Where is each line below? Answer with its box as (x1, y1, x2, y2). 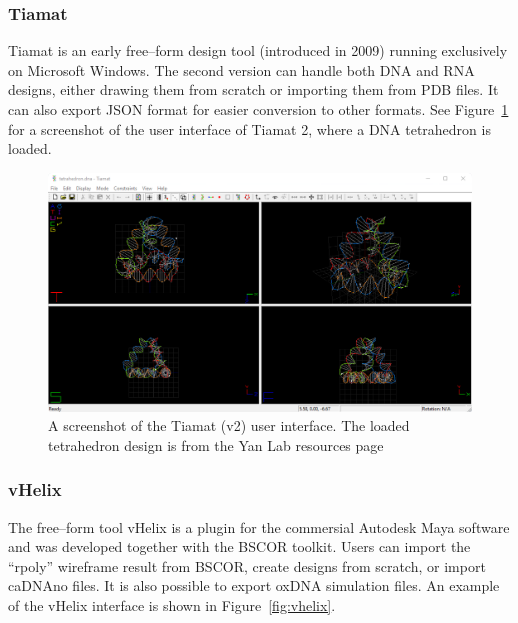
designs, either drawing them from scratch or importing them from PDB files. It (8, 79, 499, 100)
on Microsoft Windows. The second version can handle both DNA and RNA (8, 59, 475, 80)
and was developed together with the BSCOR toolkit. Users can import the (8, 536, 471, 557)
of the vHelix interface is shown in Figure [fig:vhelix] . (8, 595, 336, 616)
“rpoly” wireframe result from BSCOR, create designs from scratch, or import (8, 555, 486, 576)
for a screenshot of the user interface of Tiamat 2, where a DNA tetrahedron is (8, 118, 491, 139)
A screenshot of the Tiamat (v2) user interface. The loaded (48, 415, 410, 436)
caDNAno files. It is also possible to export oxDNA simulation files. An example (8, 575, 500, 596)
